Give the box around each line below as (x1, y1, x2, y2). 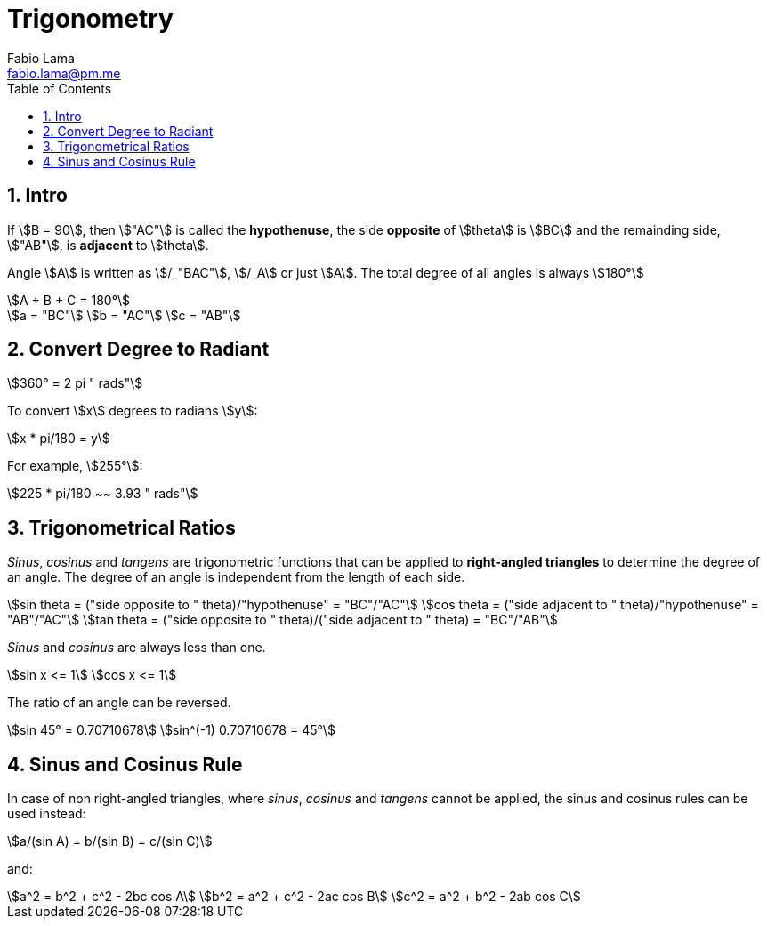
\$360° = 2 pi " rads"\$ (7, 375, 143, 391)
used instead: (7, 806, 86, 822)
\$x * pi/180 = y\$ (7, 431, 110, 447)
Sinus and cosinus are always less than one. (7, 640, 266, 656)
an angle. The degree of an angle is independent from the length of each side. (7, 569, 465, 585)
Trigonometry (7, 4, 174, 34)
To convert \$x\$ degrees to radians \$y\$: (7, 403, 258, 419)
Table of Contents (7, 80, 112, 96)
